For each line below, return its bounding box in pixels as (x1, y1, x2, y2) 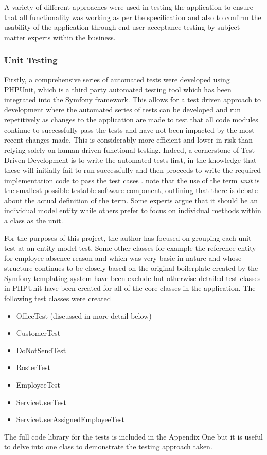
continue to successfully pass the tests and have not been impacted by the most (4, 124, 255, 135)
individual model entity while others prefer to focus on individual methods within (4, 205, 261, 216)
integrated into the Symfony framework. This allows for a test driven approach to (4, 94, 261, 104)
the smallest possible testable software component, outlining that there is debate (4, 185, 258, 196)
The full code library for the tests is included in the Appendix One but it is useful (4, 431, 263, 442)
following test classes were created (4, 293, 111, 304)
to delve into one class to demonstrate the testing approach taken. (4, 441, 212, 452)
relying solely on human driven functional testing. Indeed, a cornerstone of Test (4, 144, 255, 155)
